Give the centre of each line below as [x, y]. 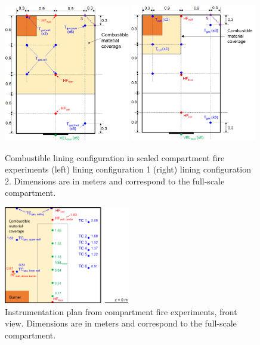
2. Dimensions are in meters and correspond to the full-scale [115, 181]
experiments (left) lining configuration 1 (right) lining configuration [128, 169]
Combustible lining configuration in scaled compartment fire [115, 157]
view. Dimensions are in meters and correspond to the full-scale [121, 323]
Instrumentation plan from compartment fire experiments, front [121, 311]
